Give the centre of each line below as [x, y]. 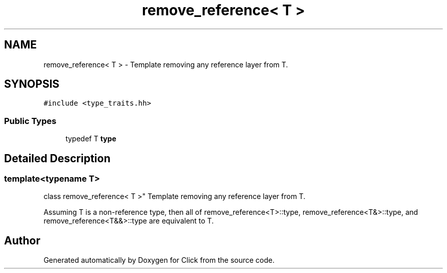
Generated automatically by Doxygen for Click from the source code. [159, 260]
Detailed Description [57, 158]
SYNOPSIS [32, 84]
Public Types [30, 121]
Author [22, 240]
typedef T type [91, 139]
